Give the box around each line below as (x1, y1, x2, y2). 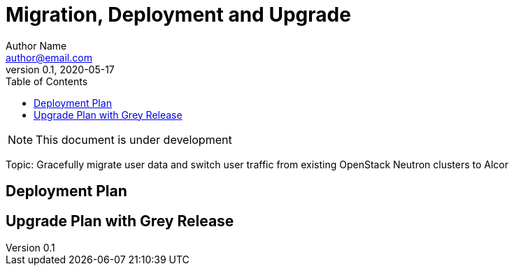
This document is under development (36, 132, 232, 147)
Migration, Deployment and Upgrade (6, 3, 351, 27)
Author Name (6, 39, 67, 52)
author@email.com (6, 51, 92, 64)
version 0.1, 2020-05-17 (6, 63, 115, 75)
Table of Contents (6, 75, 88, 87)
